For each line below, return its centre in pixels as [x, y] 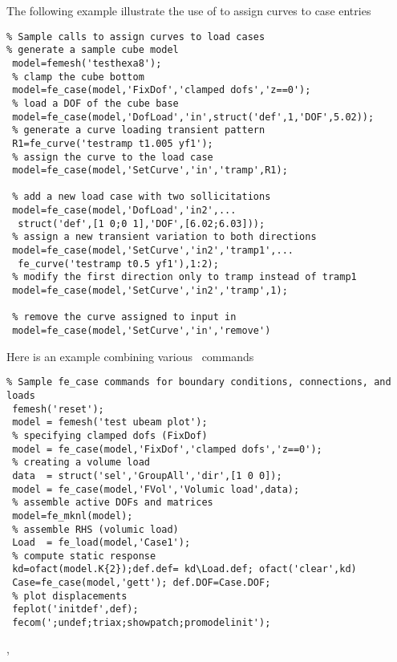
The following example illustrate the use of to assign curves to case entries [189, 10]
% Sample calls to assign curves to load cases [136, 37]
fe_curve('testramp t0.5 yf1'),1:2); [118, 264]
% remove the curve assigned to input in [124, 317]
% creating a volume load [81, 463]
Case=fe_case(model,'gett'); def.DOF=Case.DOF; [142, 583]
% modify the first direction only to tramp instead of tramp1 [184, 277]
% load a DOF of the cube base [95, 103]
